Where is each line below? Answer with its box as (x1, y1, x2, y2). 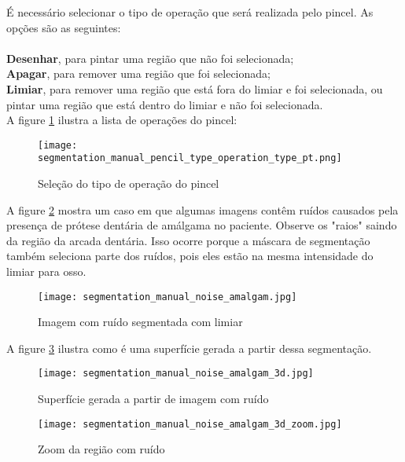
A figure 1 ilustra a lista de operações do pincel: (6, 112, 237, 128)
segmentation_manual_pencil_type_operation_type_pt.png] (38, 152, 342, 164)
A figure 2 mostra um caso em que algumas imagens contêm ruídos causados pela (6, 201, 399, 218)
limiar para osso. (6, 263, 87, 280)
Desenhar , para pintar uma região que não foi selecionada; (6, 49, 294, 66)
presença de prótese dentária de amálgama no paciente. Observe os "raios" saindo (6, 217, 397, 233)
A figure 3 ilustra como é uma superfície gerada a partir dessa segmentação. (6, 339, 372, 356)
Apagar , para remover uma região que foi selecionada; (6, 65, 271, 82)
